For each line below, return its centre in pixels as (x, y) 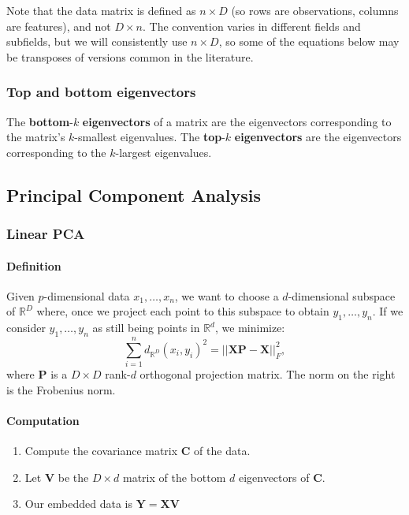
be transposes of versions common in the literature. (130, 56)
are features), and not (59, 26)
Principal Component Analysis (134, 194)
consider (26, 328)
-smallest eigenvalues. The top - (150, 137)
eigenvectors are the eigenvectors (318, 137)
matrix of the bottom (174, 477)
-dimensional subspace (342, 295)
